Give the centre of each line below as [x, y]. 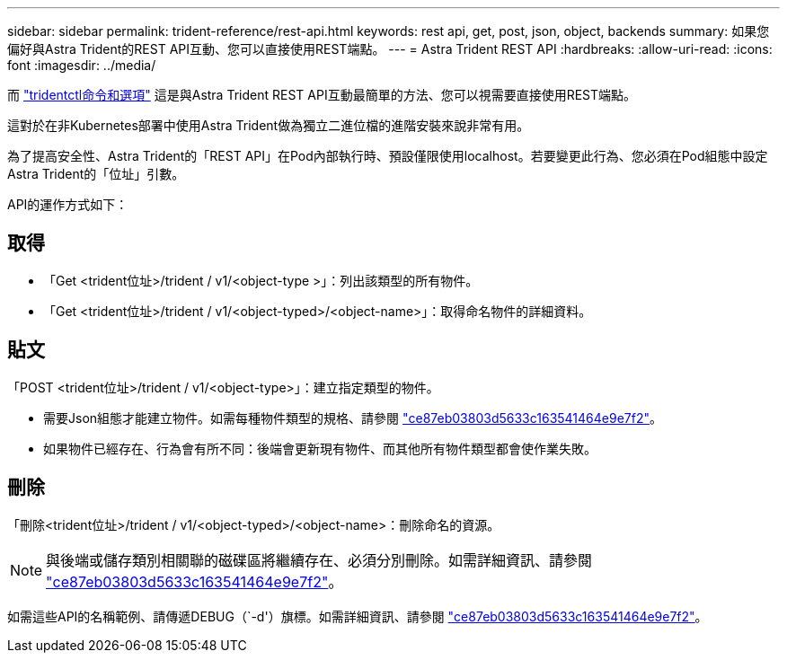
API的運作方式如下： [68, 204]
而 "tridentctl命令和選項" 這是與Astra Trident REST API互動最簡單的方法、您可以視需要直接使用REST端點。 [322, 95]
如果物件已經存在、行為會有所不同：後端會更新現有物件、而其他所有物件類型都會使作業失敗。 [320, 448]
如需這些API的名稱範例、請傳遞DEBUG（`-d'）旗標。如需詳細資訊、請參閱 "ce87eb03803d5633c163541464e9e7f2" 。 [358, 616]
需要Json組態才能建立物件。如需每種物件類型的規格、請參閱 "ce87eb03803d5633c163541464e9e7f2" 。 [353, 418]
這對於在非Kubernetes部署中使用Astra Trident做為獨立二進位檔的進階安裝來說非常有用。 [269, 125]
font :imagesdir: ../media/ [82, 65]
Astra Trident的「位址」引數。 [96, 174]
